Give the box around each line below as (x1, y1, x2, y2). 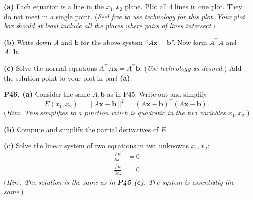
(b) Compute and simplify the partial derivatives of (4, 124, 159, 134)
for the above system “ (81, 37, 149, 47)
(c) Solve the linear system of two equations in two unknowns (4, 140, 189, 151)
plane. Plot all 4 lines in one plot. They (124, 1, 242, 11)
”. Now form (171, 37, 207, 47)
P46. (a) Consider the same (4, 89, 90, 99)
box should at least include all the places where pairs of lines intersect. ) (4, 21, 216, 31)
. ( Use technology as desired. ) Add (140, 63, 242, 73)
